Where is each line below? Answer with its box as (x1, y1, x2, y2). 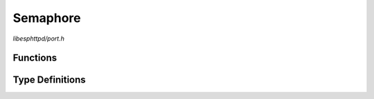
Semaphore (12, 10, 81, 25)
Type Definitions (12, 74, 86, 86)
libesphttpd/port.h (12, 34, 65, 43)
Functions (12, 52, 57, 64)
